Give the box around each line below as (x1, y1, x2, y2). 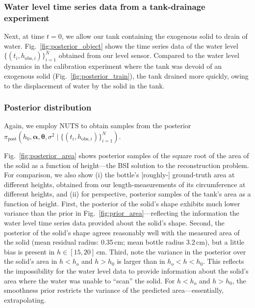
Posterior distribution (4, 101, 92, 113)
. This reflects (203, 256, 244, 266)
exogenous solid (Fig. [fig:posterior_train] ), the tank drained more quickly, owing (4, 70, 249, 81)
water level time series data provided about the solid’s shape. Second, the (4, 218, 225, 228)
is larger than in (117, 256, 165, 266)
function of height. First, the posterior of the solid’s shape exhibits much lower (4, 198, 240, 208)
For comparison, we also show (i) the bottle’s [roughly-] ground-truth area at (4, 169, 235, 180)
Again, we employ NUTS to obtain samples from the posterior (4, 120, 191, 131)
